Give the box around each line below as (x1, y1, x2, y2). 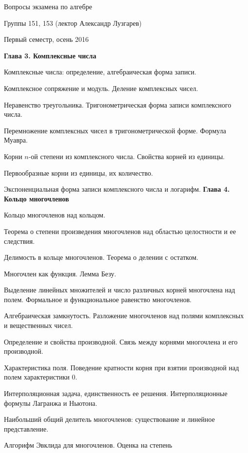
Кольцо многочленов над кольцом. (4, 210, 106, 220)
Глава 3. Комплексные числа (4, 50, 96, 60)
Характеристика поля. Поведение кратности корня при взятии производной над (4, 362, 239, 372)
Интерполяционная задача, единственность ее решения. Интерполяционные (4, 388, 228, 399)
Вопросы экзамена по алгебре (4, 1, 92, 11)
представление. (4, 423, 49, 434)
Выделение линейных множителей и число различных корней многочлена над (4, 285, 235, 295)
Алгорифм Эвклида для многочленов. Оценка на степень (4, 440, 172, 450)
